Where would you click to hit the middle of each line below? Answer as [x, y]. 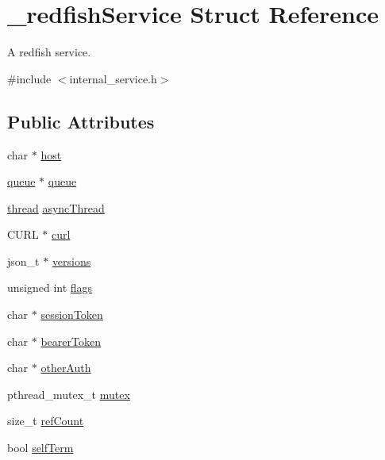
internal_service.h [113, 78]
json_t [23, 261]
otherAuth [66, 368]
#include [29, 78]
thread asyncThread [56, 207]
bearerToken [71, 341]
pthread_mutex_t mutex [69, 394]
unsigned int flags [50, 287]
